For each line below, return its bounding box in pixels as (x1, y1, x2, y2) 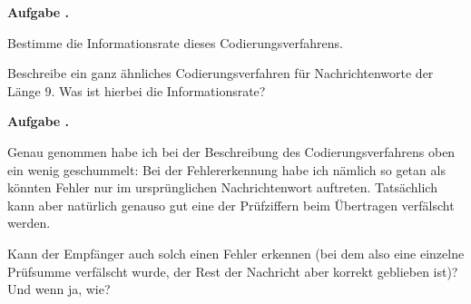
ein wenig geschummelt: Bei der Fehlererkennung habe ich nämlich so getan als (7, 160, 446, 179)
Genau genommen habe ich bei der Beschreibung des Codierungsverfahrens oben (7, 142, 456, 161)
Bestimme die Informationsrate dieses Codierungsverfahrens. (7, 33, 343, 52)
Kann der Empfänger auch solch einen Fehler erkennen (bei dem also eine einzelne (7, 243, 465, 262)
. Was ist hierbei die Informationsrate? (51, 81, 266, 100)
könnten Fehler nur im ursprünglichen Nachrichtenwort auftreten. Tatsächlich (7, 178, 437, 197)
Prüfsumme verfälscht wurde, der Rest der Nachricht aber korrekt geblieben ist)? (7, 261, 458, 280)
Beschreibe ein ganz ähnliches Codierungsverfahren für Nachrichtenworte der (7, 64, 434, 83)
